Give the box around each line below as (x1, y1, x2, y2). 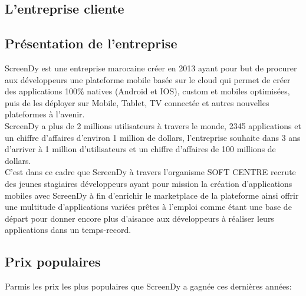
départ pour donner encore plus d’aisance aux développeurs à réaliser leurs (5, 212, 274, 224)
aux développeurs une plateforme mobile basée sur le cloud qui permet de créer (5, 73, 291, 85)
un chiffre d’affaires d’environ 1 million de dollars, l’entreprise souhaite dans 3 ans (5, 131, 301, 143)
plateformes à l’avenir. (5, 108, 85, 120)
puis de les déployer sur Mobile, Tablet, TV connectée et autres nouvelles (5, 96, 269, 108)
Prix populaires (5, 252, 101, 271)
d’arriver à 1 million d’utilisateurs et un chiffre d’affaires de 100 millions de (5, 143, 276, 155)
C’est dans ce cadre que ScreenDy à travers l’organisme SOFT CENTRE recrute (5, 166, 296, 178)
